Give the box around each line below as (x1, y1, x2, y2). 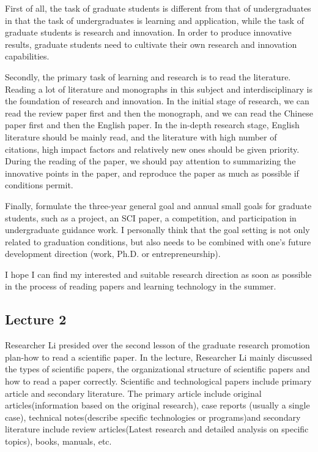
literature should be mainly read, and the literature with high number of (5, 130, 277, 143)
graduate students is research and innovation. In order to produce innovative (5, 26, 292, 39)
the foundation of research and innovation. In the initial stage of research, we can (5, 94, 309, 107)
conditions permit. (5, 178, 73, 191)
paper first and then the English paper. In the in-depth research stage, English (5, 118, 300, 131)
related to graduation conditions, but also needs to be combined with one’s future (5, 235, 311, 248)
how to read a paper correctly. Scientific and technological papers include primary (5, 375, 312, 388)
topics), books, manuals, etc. (5, 435, 112, 448)
